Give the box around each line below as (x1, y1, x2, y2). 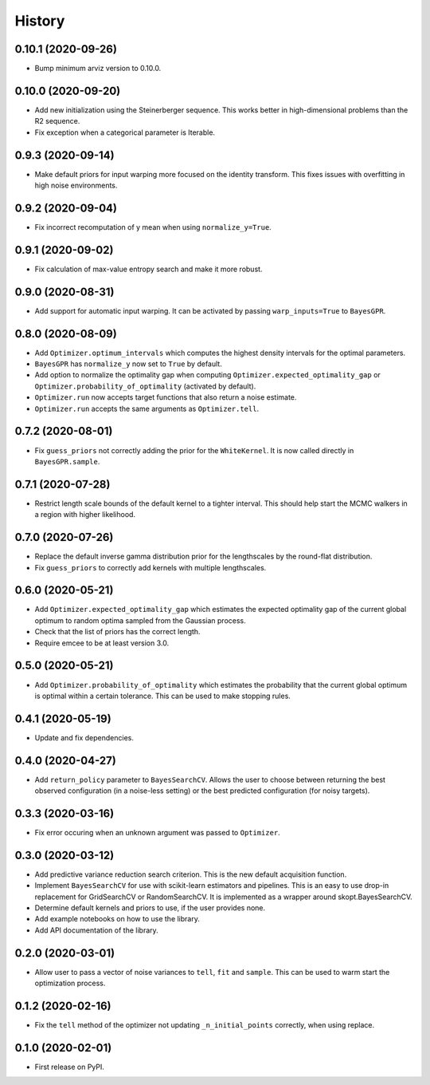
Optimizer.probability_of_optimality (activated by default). (34, 381, 256, 391)
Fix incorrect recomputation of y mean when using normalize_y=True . (34, 222, 272, 231)
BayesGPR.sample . (34, 456, 100, 466)
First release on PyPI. (34, 1062, 105, 1071)
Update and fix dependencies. (34, 732, 135, 742)
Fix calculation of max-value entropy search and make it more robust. (34, 264, 263, 274)
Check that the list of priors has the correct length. (34, 627, 201, 637)
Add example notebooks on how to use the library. (34, 914, 201, 924)
